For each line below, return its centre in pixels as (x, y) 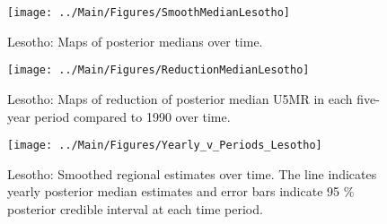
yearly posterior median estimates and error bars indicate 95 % (181, 191)
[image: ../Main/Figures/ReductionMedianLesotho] (158, 70)
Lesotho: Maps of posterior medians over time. (135, 41)
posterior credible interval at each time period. (135, 208)
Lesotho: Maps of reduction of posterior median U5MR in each (180, 98)
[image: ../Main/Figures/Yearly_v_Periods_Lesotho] (165, 146)
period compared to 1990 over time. (132, 116)
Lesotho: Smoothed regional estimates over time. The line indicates (192, 173)
